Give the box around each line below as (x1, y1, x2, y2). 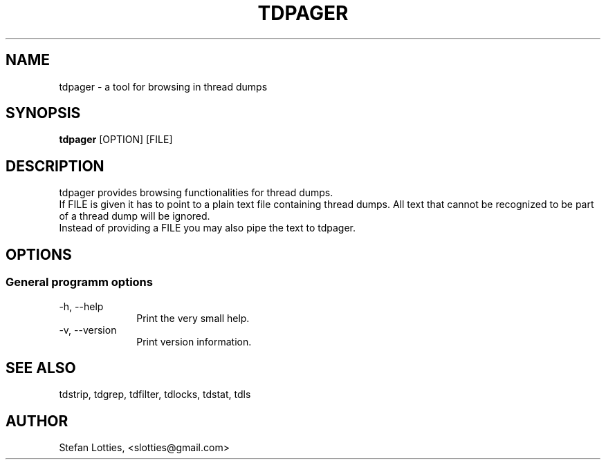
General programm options (6, 275, 153, 290)
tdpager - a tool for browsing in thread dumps (59, 80, 268, 93)
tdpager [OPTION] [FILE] (59, 133, 173, 146)
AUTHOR (6, 412, 68, 430)
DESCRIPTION (6, 157, 104, 175)
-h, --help (59, 300, 104, 312)
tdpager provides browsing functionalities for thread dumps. (59, 187, 333, 199)
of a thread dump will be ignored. (59, 210, 210, 222)
